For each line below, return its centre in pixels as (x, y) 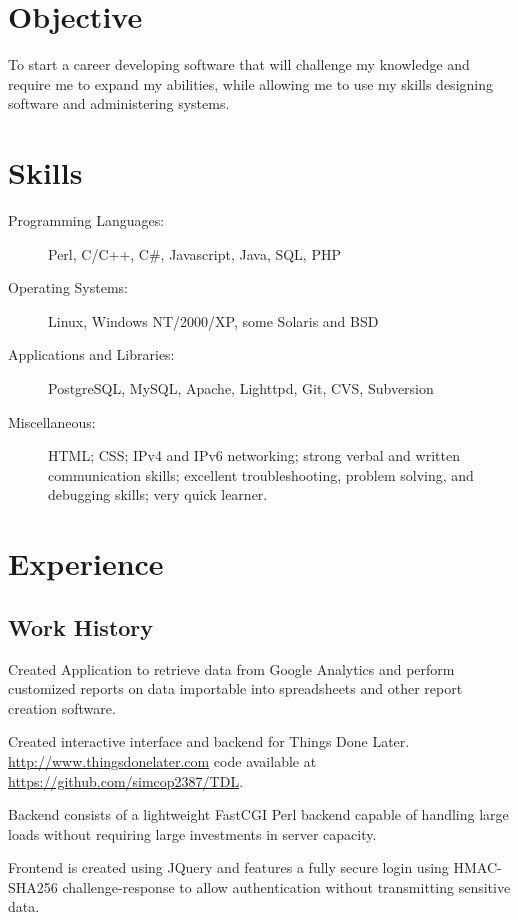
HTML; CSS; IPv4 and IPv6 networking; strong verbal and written (254, 455)
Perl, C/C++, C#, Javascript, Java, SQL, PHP (194, 253)
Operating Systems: (68, 287)
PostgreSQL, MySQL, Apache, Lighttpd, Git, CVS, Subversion (241, 388)
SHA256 (33, 886)
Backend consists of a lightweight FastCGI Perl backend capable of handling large (258, 814)
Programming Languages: (86, 220)
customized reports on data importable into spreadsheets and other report (235, 688)
